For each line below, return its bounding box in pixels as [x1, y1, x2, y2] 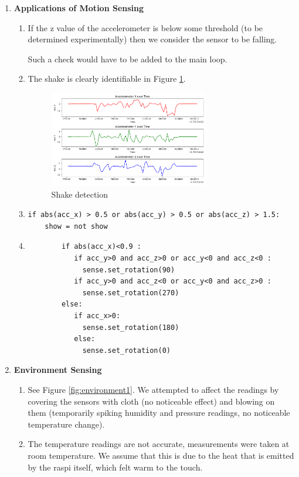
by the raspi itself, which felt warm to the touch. [28, 461, 203, 473]
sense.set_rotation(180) [82, 323, 179, 332]
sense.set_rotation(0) [82, 346, 171, 355]
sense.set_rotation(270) [82, 288, 179, 297]
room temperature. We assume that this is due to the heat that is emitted [28, 449, 294, 461]
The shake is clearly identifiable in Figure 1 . [28, 72, 186, 85]
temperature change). [28, 418, 105, 430]
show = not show [45, 222, 108, 231]
